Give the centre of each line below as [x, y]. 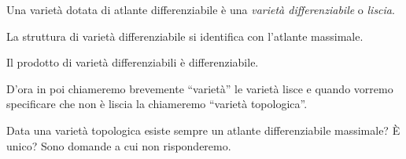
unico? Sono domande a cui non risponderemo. [119, 145]
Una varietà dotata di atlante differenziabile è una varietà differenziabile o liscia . [201, 9]
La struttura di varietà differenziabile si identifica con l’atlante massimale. [185, 36]
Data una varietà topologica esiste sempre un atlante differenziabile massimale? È [203, 130]
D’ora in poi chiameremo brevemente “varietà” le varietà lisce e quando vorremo [200, 88]
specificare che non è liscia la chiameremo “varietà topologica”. [157, 104]
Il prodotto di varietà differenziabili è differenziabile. [133, 62]
